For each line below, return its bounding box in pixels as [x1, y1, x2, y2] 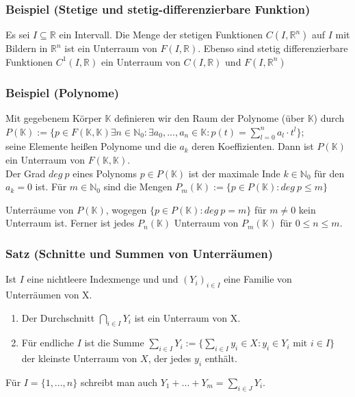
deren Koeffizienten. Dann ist [192, 139, 314, 153]
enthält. [205, 351, 237, 366]
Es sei [5, 27, 30, 42]
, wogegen [105, 202, 147, 216]
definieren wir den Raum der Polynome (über [114, 111, 304, 125]
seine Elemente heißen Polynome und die [5, 139, 176, 153]
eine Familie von [224, 272, 292, 286]
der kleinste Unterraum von [21, 351, 137, 366]
